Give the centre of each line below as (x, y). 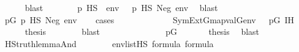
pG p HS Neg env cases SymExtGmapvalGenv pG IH (149, 19)
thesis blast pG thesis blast (142, 32)
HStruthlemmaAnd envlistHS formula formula (109, 43)
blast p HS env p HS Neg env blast (121, 7)
